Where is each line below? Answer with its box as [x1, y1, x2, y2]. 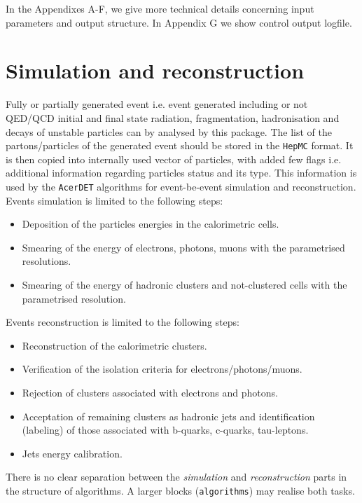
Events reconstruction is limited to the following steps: [6, 315, 239, 329]
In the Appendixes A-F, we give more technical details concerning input [6, 1, 314, 15]
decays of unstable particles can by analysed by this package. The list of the [6, 124, 332, 139]
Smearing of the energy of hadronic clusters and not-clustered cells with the [22, 277, 347, 291]
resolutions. [22, 254, 71, 268]
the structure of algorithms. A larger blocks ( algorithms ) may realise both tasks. [6, 483, 355, 497]
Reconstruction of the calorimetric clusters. [22, 338, 207, 352]
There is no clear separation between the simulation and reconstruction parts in [6, 469, 347, 484]
